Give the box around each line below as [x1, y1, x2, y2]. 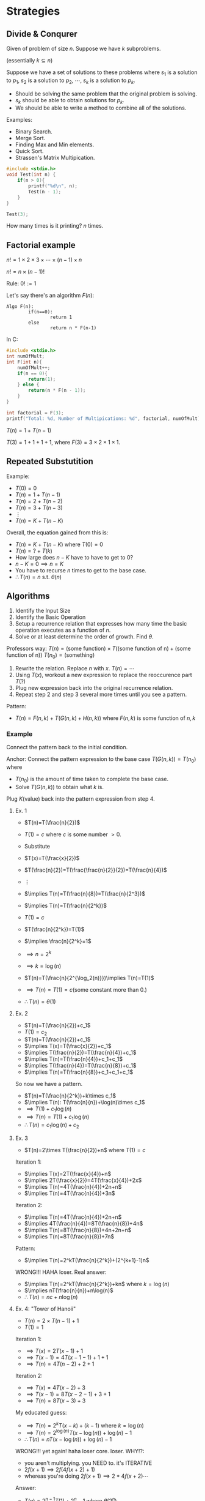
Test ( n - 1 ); [28, 189, 62, 195]
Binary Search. [15, 128, 53, 135]
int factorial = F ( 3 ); [6, 410, 64, 416]
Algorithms [6, 591, 50, 601]
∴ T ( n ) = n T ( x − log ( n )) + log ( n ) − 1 [24, 1435, 112, 1443]
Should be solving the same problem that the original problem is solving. [15, 90, 197, 97]
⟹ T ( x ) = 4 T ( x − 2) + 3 [26, 1383, 85, 1391]
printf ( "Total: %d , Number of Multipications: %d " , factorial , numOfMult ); [6, 415, 203, 422]
